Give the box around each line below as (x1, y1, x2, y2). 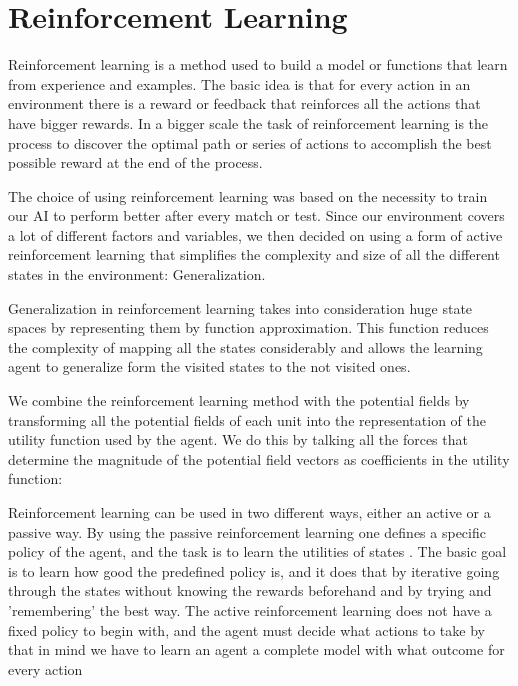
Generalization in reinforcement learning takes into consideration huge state (8, 297, 473, 318)
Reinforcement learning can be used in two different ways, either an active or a (8, 502, 491, 522)
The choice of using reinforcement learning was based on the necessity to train (8, 185, 488, 206)
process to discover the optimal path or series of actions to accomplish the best (8, 132, 492, 153)
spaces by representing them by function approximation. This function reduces (8, 317, 489, 338)
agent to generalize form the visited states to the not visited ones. (8, 356, 411, 377)
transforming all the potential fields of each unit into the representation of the (8, 409, 486, 430)
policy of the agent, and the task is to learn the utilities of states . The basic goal (8, 541, 507, 562)
